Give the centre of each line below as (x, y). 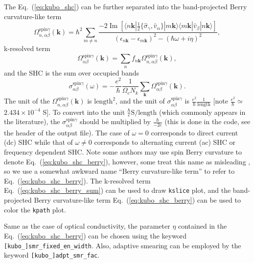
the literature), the (32, 121)
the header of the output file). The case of (67, 132)
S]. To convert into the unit (84, 112)
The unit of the (27, 101)
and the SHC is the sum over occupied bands (71, 72)
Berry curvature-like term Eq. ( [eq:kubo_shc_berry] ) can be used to (137, 200)
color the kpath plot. (35, 209)
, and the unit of (140, 101)
